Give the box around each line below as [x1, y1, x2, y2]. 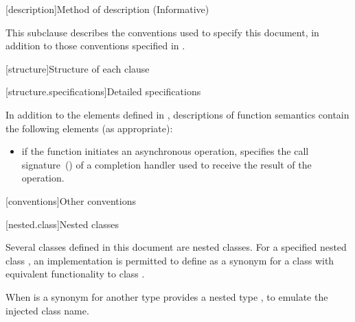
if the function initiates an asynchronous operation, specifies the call [21, 144, 309, 158]
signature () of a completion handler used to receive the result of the [21, 157, 312, 171]
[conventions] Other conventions [5, 193, 136, 208]
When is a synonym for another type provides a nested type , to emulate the [5, 289, 328, 304]
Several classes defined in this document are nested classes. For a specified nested [5, 240, 347, 254]
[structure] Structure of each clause [5, 61, 150, 75]
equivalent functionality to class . [5, 267, 145, 281]
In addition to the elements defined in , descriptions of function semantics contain [5, 107, 350, 121]
